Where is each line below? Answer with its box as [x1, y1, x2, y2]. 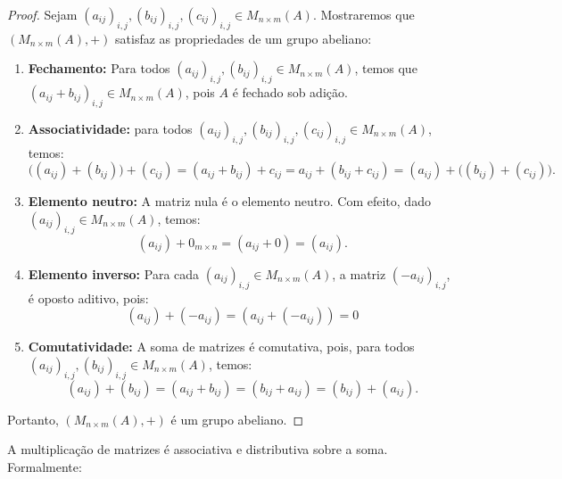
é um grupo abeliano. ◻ [170, 409, 304, 428]
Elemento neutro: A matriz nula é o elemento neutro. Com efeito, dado [28, 192, 431, 211]
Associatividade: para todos [28, 119, 193, 137]
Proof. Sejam [7, 5, 78, 23]
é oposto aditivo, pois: [28, 288, 149, 307]
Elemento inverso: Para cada [28, 264, 200, 283]
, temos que [354, 59, 417, 78]
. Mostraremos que [312, 5, 415, 23]
